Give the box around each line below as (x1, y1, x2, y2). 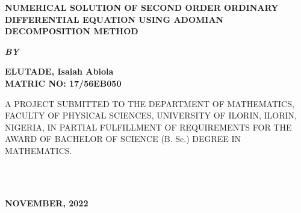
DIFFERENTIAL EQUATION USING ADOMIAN (5, 13, 224, 25)
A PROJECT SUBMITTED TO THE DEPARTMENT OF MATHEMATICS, (5, 97, 294, 110)
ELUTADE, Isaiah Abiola (5, 65, 114, 78)
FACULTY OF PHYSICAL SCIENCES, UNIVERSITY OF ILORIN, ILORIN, (5, 109, 297, 122)
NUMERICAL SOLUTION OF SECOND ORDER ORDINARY (5, 1, 279, 13)
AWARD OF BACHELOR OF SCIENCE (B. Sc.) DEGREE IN (5, 132, 241, 145)
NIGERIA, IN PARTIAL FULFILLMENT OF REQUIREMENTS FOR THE (5, 120, 292, 133)
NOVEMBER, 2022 (5, 196, 88, 209)
